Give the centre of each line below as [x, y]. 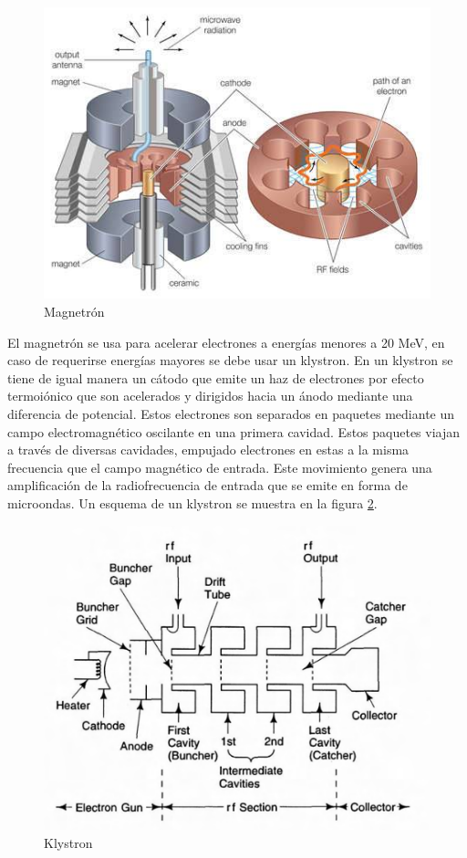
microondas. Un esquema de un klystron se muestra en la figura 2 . [192, 502]
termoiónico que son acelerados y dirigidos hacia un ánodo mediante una [210, 396]
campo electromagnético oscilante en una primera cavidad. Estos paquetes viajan [234, 431]
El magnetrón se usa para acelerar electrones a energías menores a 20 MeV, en [226, 342]
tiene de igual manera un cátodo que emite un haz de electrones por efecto [216, 377]
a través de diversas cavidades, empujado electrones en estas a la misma [208, 450]
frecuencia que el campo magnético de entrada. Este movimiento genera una [220, 467]
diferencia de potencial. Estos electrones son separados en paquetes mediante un [231, 413]
